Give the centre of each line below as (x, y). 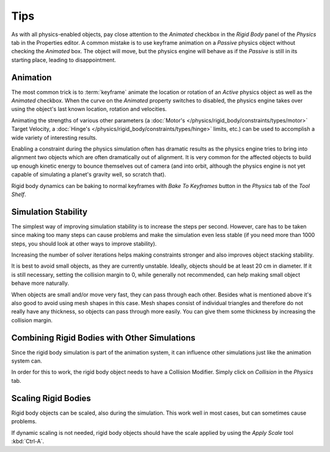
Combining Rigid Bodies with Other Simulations (103, 338)
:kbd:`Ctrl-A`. (28, 441)
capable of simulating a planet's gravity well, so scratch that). (89, 175)
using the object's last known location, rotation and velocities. (89, 109)
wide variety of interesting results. (54, 137)
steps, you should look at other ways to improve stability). (84, 243)
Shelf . (19, 194)
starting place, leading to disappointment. (64, 60)
